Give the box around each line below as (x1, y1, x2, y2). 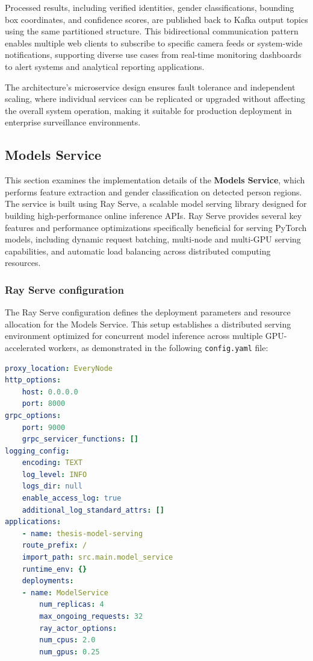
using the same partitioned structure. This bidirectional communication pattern (5, 25, 299, 37)
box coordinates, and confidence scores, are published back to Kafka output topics (5, 13, 308, 25)
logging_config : (5, 446, 70, 455)
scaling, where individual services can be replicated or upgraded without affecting (5, 92, 305, 105)
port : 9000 (22, 423, 66, 432)
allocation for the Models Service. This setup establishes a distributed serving (5, 317, 291, 330)
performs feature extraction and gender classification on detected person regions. (5, 185, 302, 198)
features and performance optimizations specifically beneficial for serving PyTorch (5, 221, 307, 233)
